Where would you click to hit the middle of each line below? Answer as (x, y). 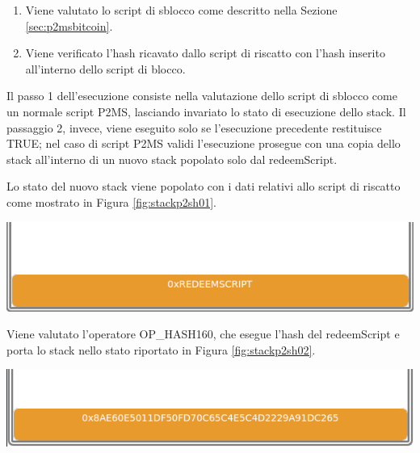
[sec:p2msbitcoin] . (69, 25)
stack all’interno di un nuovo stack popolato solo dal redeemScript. (172, 159)
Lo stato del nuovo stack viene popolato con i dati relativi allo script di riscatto (204, 186)
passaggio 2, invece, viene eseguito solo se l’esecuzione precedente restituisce (194, 127)
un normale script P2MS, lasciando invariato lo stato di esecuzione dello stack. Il (206, 111)
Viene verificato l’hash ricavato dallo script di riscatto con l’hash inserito (205, 53)
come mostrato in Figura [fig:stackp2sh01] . (111, 201)
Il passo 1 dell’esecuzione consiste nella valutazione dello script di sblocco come (202, 96)
